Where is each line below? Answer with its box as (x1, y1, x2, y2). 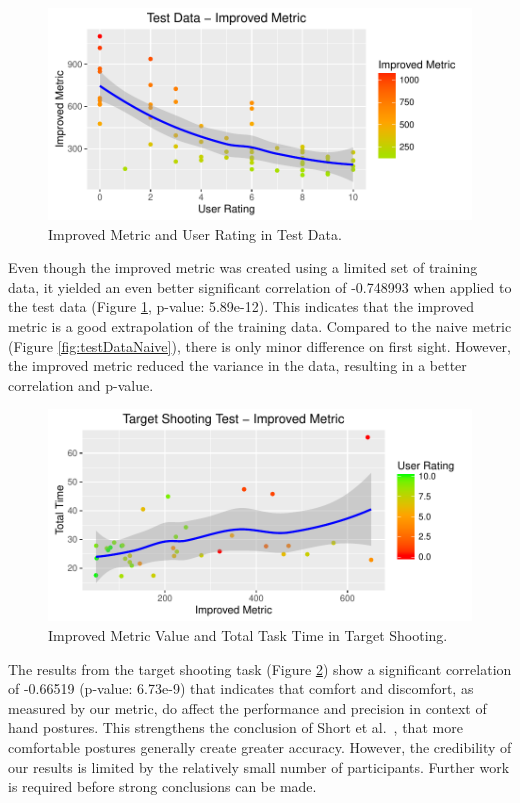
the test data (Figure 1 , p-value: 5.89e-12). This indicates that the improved (8, 296, 474, 317)
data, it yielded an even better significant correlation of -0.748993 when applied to (8, 276, 512, 297)
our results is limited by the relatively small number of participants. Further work (8, 756, 510, 777)
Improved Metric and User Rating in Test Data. (48, 223, 342, 244)
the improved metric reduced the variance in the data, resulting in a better (8, 355, 467, 376)
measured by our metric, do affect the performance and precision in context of (8, 697, 487, 718)
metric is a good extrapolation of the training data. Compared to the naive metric (8, 315, 512, 336)
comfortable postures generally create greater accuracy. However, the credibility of (8, 736, 512, 757)
